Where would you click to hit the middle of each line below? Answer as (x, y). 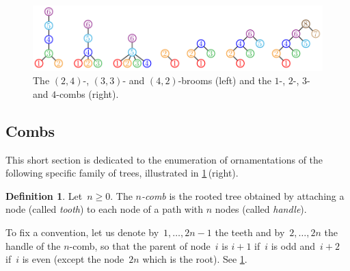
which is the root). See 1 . (195, 259)
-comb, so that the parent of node (140, 245)
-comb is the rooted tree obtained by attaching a (243, 195)
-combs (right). (87, 93)
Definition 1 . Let (44, 195)
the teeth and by (250, 232)
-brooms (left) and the (225, 80)
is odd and (293, 245)
